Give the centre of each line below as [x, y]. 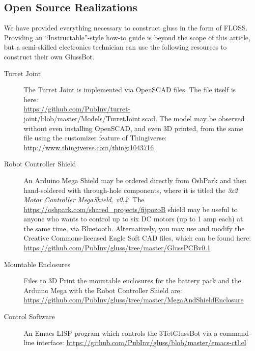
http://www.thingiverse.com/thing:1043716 [89, 147]
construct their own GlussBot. [49, 56]
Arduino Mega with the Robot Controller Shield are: [103, 290]
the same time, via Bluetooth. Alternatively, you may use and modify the [134, 228]
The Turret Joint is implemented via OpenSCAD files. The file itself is [130, 90]
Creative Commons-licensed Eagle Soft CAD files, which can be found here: [137, 238]
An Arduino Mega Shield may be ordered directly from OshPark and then [135, 180]
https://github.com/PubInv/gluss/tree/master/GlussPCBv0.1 [117, 248]
